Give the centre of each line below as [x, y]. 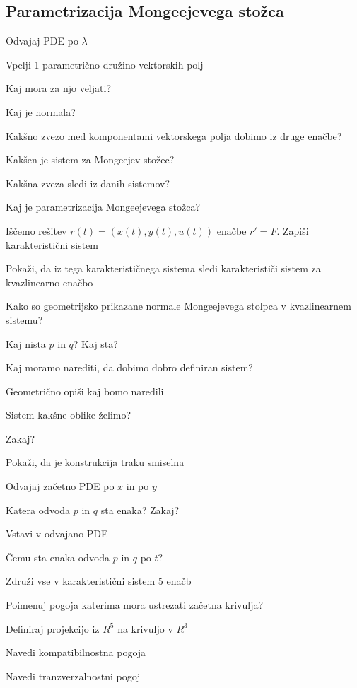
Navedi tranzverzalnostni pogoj [73, 676]
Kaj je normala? [41, 111]
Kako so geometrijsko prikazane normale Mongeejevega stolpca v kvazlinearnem [178, 306]
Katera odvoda [38, 509]
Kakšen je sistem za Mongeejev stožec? [90, 159]
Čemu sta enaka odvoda [58, 557]
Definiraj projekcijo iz [53, 628]
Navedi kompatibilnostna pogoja [76, 652]
